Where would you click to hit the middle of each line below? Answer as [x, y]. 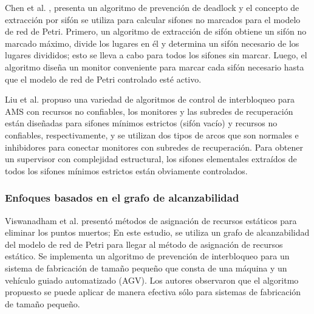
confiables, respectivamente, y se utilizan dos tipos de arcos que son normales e [152, 135]
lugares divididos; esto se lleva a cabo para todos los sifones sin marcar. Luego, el [156, 55]
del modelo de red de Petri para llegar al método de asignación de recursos [144, 244]
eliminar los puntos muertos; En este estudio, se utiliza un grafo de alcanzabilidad [157, 232]
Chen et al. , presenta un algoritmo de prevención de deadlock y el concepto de [152, 7]
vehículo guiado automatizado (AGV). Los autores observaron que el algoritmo [152, 280]
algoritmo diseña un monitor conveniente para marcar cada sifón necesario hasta [155, 67]
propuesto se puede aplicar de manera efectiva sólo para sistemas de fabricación [153, 292]
